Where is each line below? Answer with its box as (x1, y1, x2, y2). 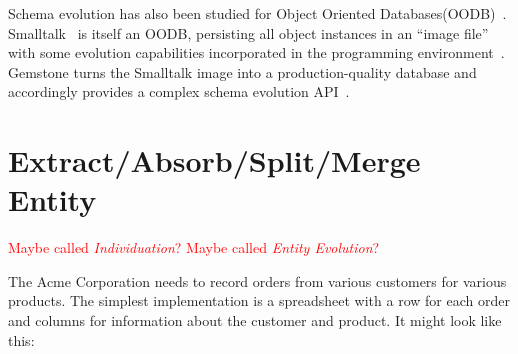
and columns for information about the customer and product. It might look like (8, 310, 502, 331)
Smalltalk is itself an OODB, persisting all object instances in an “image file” (8, 22, 489, 43)
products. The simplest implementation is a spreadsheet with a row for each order (8, 290, 510, 311)
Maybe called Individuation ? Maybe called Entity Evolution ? (8, 237, 380, 258)
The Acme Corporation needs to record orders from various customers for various (8, 270, 507, 291)
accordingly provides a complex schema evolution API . (8, 81, 350, 102)
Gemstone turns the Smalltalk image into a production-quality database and (8, 61, 477, 82)
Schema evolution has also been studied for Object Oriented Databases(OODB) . (8, 3, 507, 23)
